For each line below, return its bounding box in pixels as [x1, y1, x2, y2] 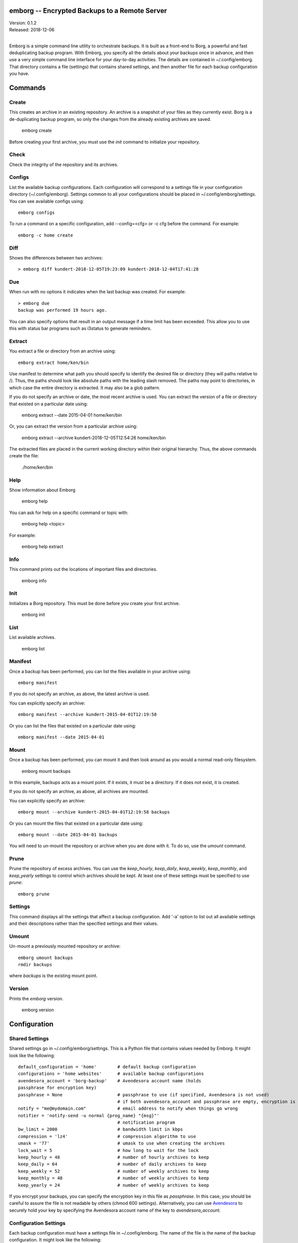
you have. [9, 71, 29, 77]
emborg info [21, 577, 47, 584]
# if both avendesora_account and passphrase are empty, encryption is [117, 1099, 296, 1104]
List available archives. [9, 634, 56, 640]
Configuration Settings [9, 1220, 66, 1227]
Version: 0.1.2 [9, 20, 37, 26]
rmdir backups [18, 962, 52, 968]
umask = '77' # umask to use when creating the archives [18, 1141, 225, 1146]
